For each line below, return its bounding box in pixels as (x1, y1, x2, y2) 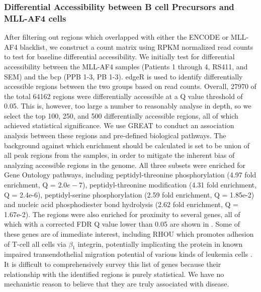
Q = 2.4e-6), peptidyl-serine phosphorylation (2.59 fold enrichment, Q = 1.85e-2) (4, 189, 254, 200)
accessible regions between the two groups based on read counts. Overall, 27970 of (4, 81, 256, 91)
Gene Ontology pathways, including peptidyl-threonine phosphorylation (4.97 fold (4, 169, 256, 180)
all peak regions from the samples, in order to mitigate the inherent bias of (4, 150, 235, 160)
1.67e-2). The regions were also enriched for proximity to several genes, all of (4, 209, 240, 219)
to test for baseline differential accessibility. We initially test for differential (4, 51, 235, 62)
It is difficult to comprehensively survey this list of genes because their (4, 259, 221, 269)
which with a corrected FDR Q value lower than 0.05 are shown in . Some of (4, 219, 240, 229)
